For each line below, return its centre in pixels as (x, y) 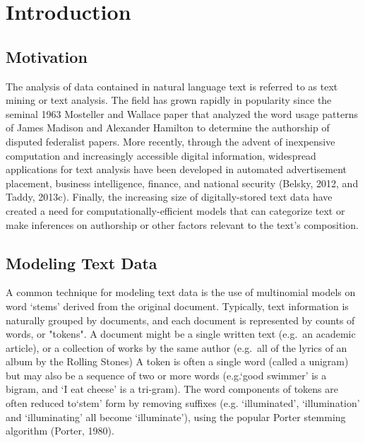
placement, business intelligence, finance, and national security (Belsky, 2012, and (182, 183)
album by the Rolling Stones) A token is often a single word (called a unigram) (177, 361)
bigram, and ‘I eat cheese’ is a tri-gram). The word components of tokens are (172, 389)
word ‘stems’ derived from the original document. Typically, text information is (177, 306)
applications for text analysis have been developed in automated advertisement (176, 169)
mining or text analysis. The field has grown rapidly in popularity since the (169, 100)
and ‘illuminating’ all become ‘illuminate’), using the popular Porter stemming (176, 417)
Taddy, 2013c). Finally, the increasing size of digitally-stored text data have (169, 197)
